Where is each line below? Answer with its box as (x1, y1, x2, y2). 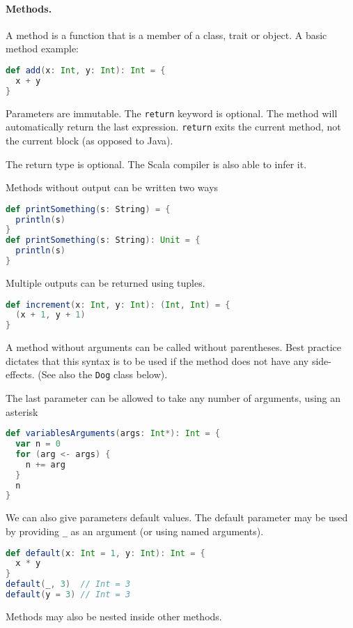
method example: (6, 41, 79, 56)
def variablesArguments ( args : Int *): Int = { (6, 428, 220, 439)
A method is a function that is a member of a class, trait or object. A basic (6, 27, 327, 42)
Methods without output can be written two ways (6, 180, 219, 195)
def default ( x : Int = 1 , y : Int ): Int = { (6, 548, 205, 558)
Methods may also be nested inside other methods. (6, 608, 222, 623)
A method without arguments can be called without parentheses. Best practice (6, 340, 342, 354)
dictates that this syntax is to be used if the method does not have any (6, 353, 309, 368)
